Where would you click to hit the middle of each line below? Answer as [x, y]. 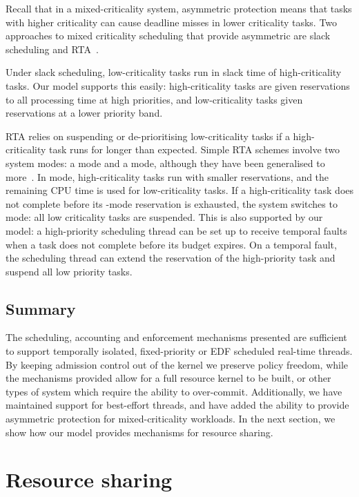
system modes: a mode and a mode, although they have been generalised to [165, 163]
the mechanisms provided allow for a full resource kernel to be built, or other [168, 378]
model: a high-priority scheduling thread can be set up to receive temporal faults [176, 230]
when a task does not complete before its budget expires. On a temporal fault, [171, 244]
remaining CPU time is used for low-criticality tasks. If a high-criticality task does [180, 190]
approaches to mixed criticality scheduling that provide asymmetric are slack [168, 36]
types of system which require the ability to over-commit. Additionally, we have [174, 391]
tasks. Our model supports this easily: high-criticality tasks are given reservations [178, 85]
